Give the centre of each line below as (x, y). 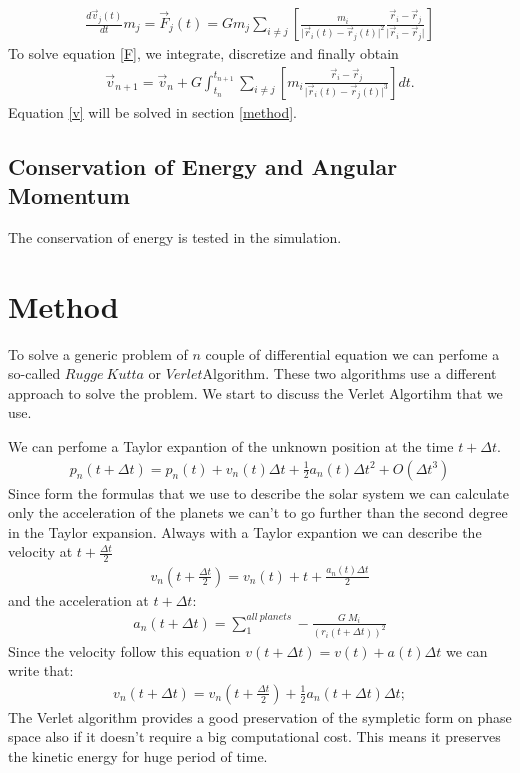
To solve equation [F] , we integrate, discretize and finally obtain (203, 53)
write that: (41, 670)
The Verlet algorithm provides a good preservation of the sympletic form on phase (260, 716)
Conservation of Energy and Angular (203, 165)
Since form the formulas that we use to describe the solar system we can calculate (259, 492)
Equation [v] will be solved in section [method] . (152, 111)
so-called (34, 373)
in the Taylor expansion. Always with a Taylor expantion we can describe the (245, 531)
